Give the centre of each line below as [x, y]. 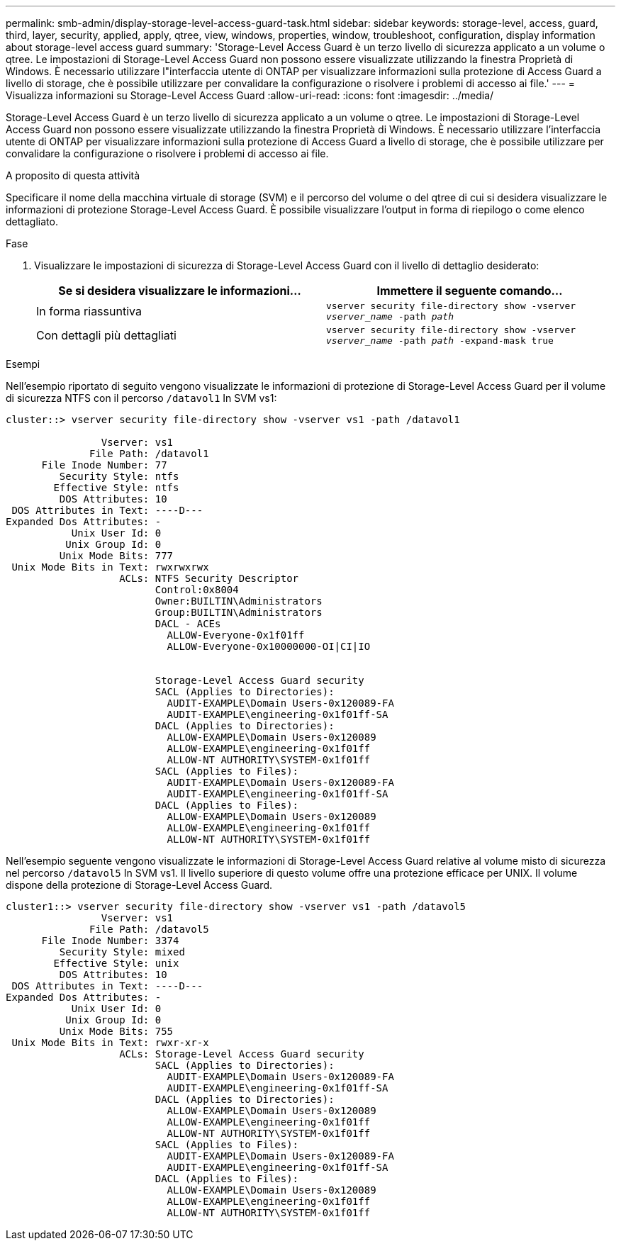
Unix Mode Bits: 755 [116, 1031]
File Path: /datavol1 [149, 454]
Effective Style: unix [116, 963]
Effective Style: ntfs [116, 488]
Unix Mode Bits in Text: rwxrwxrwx [110, 567]
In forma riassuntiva [89, 311]
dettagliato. [32, 221]
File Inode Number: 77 [104, 465]
